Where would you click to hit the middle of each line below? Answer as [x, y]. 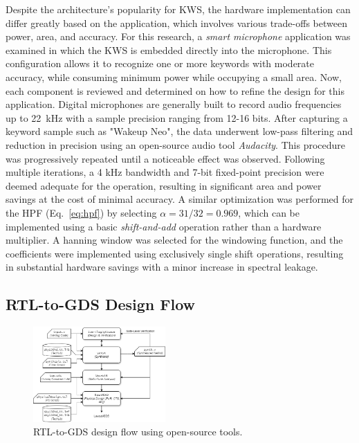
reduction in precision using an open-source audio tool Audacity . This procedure [175, 144]
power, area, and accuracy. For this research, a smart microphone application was [178, 36]
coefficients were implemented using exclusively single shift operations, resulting [175, 253]
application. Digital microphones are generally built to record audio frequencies [174, 104]
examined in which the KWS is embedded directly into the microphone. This [169, 49]
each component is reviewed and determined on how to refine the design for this [175, 90]
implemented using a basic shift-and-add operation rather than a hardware [164, 226]
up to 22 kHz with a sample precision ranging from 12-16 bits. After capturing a [177, 117]
